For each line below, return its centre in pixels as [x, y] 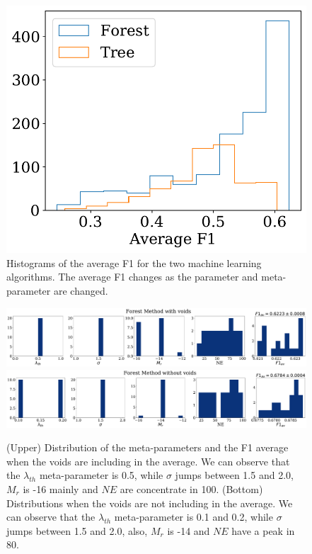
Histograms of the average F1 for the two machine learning [134, 262]
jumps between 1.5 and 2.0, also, [77, 530]
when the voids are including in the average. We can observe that [148, 461]
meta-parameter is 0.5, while [101, 475]
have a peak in [263, 530]
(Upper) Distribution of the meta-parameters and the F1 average [148, 447]
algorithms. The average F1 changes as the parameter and [132, 277]
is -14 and [189, 530]
